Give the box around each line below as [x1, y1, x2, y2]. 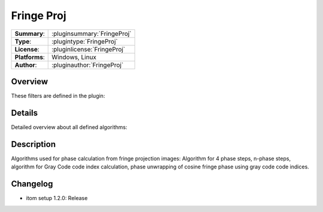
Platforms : [14, 53, 45, 61]
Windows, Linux [51, 53, 97, 61]
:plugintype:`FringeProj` [51, 37, 118, 45]
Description [11, 139, 56, 149]
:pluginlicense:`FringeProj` [51, 45, 126, 53]
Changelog [11, 179, 53, 189]
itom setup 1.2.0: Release [26, 195, 88, 202]
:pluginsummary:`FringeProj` [51, 29, 132, 38]
